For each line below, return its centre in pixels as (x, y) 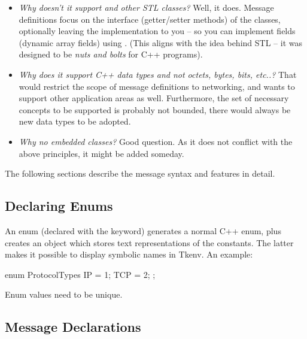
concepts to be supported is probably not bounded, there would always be (155, 109)
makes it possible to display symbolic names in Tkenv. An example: (129, 254)
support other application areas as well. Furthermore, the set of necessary (154, 98)
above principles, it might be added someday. (101, 153)
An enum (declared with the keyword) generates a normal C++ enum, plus (143, 230)
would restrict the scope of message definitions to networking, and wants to (157, 86)
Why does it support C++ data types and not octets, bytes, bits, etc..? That (158, 74)
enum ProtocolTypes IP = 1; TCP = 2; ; (80, 274)
